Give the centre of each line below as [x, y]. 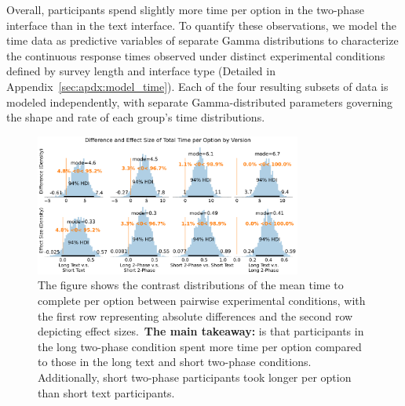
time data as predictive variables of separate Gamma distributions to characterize [202, 40]
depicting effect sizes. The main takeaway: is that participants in [201, 331]
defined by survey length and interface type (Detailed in [141, 71]
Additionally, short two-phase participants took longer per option [195, 377]
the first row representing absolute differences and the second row [195, 315]
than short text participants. [106, 392]
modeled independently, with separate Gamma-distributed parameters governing [200, 101]
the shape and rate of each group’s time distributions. [136, 117]
